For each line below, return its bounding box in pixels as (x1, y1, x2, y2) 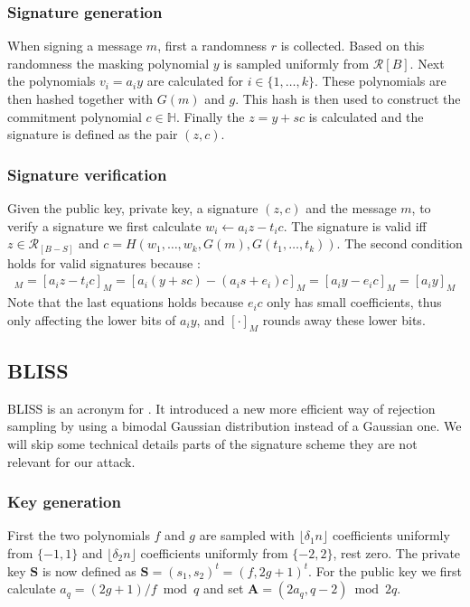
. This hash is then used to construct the (235, 89, 461, 107)
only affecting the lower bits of (7, 310, 176, 329)
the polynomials (7, 71, 96, 90)
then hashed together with (7, 89, 154, 107)
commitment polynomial (7, 107, 142, 126)
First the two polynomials (7, 526, 150, 545)
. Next (409, 53, 445, 72)
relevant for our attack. (7, 452, 136, 471)
